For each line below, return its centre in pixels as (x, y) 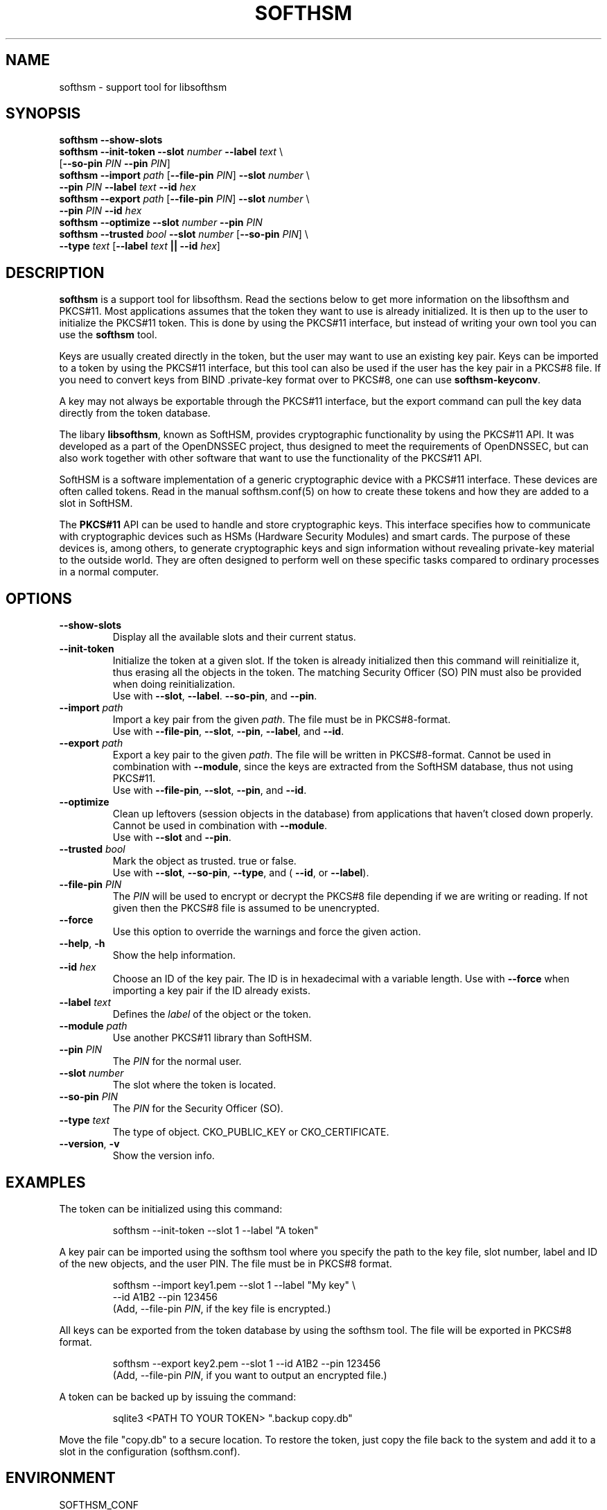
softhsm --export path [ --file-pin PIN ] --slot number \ (184, 199)
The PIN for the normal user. (177, 1061)
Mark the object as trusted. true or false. (204, 861)
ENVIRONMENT (61, 1478)
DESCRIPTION (55, 272)
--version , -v (89, 1144)
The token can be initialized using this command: (171, 1208)
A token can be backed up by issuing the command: (178, 1396)
